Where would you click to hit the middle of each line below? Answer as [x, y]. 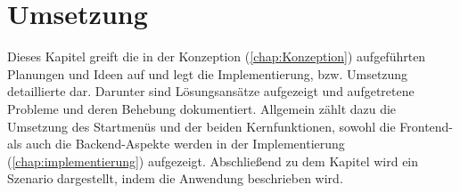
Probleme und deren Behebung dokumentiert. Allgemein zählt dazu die [202, 108]
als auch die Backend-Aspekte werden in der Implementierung [176, 144]
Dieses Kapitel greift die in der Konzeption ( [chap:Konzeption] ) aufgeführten [217, 56]
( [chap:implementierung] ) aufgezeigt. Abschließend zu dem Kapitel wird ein [213, 161]
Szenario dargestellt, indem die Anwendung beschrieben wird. [175, 178]
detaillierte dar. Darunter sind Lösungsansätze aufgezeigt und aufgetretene [211, 91]
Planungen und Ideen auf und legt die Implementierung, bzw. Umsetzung [208, 73]
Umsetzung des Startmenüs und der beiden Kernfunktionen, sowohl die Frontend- [230, 126]
